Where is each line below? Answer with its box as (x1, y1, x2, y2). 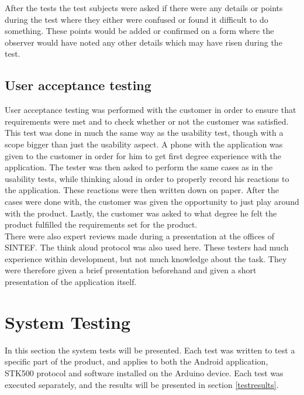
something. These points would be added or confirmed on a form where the (5, 25, 274, 37)
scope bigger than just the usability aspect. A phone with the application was (5, 138, 283, 150)
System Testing (5, 310, 131, 334)
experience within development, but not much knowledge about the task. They (5, 252, 287, 265)
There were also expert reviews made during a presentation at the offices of (5, 229, 274, 242)
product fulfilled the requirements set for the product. (5, 218, 198, 231)
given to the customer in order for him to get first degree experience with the (5, 149, 281, 162)
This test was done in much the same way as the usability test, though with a (5, 126, 284, 139)
